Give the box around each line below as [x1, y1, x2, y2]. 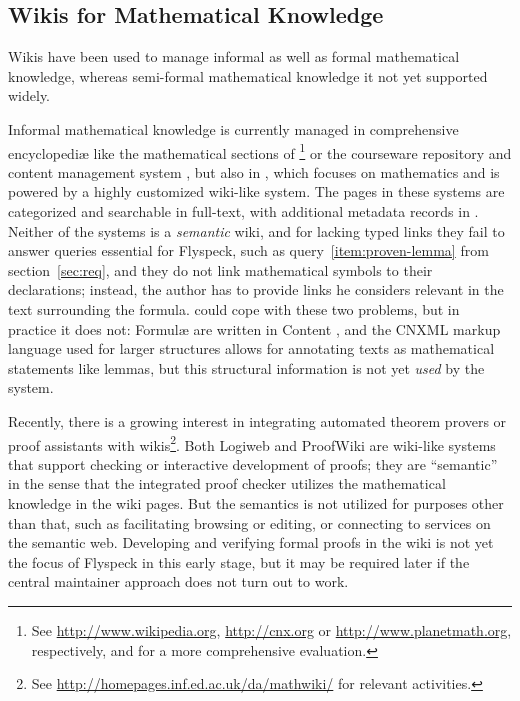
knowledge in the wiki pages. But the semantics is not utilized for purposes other [8, 492, 504, 513]
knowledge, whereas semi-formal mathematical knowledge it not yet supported [8, 65, 488, 86]
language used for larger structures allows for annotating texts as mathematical [8, 338, 495, 359]
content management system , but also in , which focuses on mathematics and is [8, 161, 500, 182]
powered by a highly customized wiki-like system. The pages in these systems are [8, 181, 505, 202]
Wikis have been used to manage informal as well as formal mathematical [8, 46, 460, 67]
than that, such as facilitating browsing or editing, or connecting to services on [8, 512, 491, 533]
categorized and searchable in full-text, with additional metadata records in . [8, 201, 479, 222]
